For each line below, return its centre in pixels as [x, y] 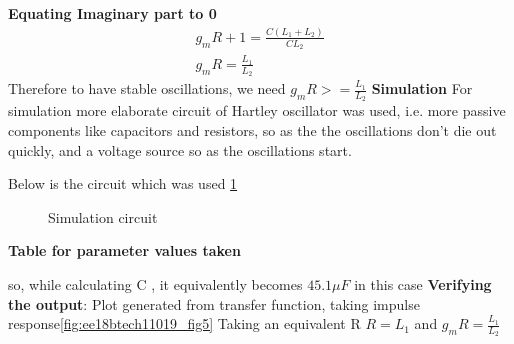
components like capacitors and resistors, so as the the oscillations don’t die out [252, 129]
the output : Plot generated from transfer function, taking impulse [214, 303]
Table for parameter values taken [124, 250]
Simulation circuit [103, 216]
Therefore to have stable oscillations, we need [147, 88]
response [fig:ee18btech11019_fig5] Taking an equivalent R [184, 323]
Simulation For [422, 88]
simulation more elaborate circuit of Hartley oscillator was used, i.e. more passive [257, 110]
